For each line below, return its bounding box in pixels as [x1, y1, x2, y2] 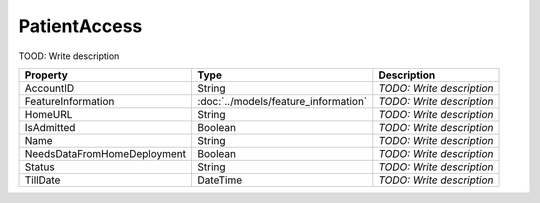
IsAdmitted [24, 120, 76, 134]
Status [24, 160, 55, 174]
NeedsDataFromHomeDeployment [24, 146, 187, 160]
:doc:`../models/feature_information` [197, 94, 368, 108]
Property [24, 68, 69, 82]
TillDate [24, 173, 61, 187]
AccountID [24, 81, 75, 95]
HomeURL [24, 107, 73, 121]
